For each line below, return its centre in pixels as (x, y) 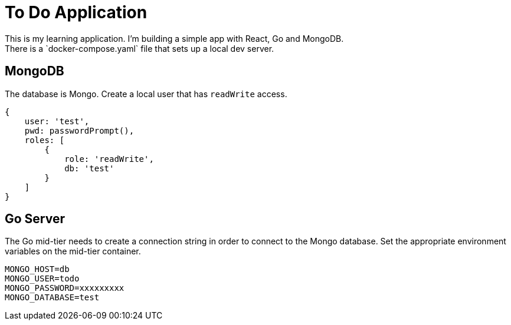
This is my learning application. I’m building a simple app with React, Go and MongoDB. (174, 38)
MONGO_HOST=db (37, 269)
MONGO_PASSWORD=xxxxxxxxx (65, 288)
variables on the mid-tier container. (73, 251)
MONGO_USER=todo (42, 279)
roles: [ (45, 140)
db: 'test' (89, 168)
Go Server (35, 219)
